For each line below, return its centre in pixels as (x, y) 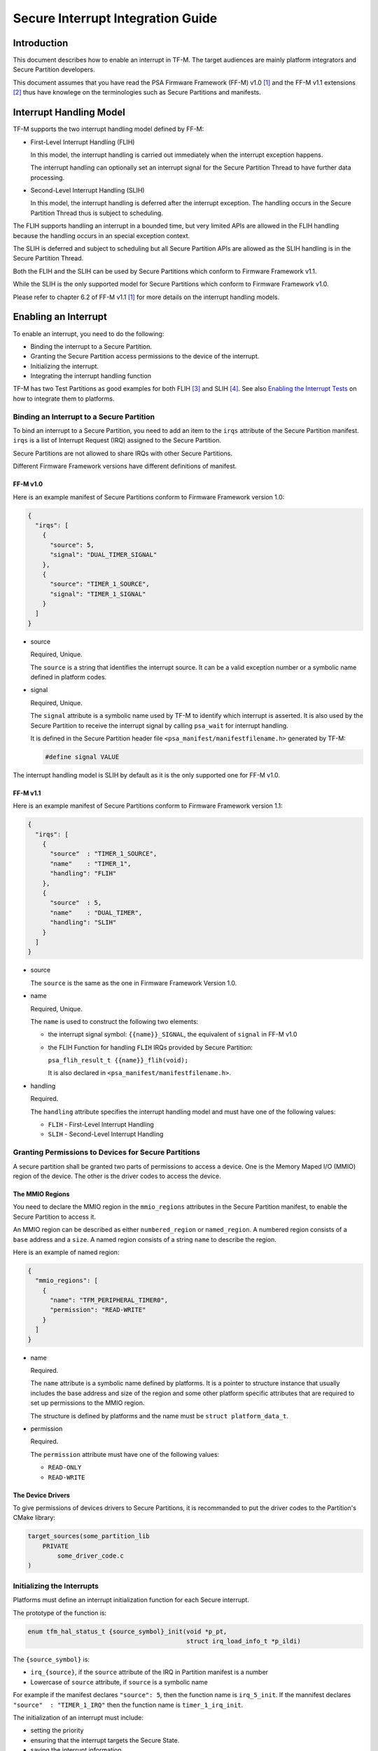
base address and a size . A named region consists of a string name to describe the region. (145, 1239)
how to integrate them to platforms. (64, 399)
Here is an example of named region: (66, 1252)
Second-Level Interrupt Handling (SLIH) (87, 191)
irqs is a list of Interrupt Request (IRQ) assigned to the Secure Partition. (117, 441)
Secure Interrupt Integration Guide (115, 18)
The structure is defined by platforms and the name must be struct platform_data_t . (160, 1416)
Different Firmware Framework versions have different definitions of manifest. (125, 466)
